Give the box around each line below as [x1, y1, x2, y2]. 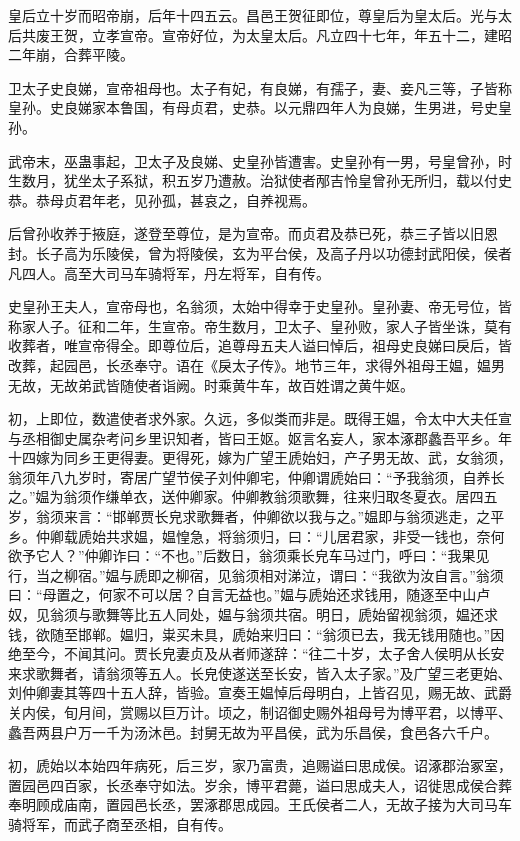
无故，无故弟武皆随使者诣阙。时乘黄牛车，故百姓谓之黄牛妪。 [8, 374, 414, 395]
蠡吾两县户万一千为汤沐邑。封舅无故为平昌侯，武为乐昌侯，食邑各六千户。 [8, 721, 498, 742]
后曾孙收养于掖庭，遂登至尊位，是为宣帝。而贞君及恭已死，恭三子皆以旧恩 [8, 223, 498, 244]
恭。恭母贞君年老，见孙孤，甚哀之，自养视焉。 [8, 189, 316, 210]
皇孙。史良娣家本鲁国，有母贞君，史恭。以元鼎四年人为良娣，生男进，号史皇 [8, 97, 512, 118]
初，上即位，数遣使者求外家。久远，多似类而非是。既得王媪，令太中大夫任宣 [8, 408, 512, 429]
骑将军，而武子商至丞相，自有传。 [8, 813, 232, 834]
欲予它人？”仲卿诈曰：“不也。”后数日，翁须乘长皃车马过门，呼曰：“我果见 [8, 545, 490, 566]
